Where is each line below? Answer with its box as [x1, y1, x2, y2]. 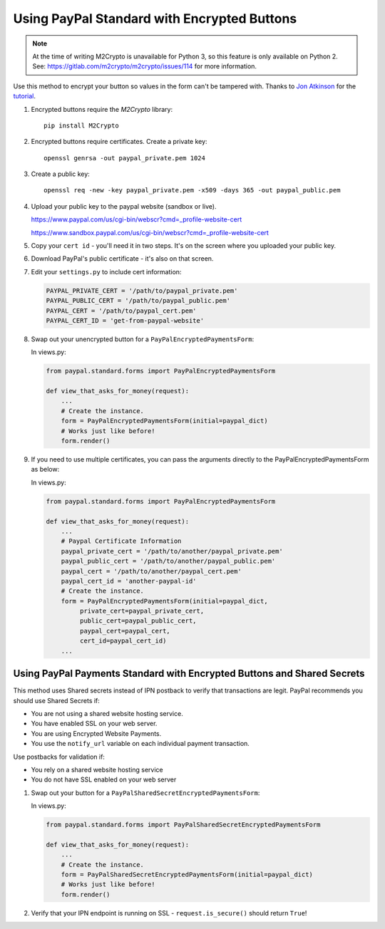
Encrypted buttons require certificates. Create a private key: [31, 137, 207, 146]
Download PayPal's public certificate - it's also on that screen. [31, 254, 214, 263]
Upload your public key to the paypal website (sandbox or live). [31, 202, 217, 210]
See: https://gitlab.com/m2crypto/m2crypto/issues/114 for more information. [32, 62, 257, 71]
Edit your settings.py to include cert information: [31, 267, 182, 276]
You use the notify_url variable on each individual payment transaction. [31, 739, 250, 748]
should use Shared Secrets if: [13, 696, 100, 705]
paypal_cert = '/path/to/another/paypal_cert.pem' [61, 567, 242, 575]
